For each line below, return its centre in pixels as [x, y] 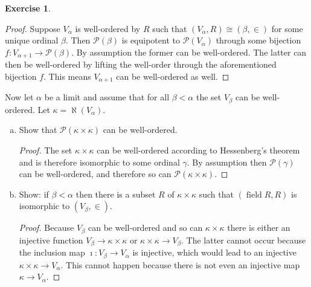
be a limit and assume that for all [107, 97]
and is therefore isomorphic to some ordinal [99, 162]
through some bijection [258, 40]
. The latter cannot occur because [243, 240]
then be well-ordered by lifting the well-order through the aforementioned [141, 64]
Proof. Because [46, 227]
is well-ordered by [108, 28]
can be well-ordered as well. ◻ [173, 76]
